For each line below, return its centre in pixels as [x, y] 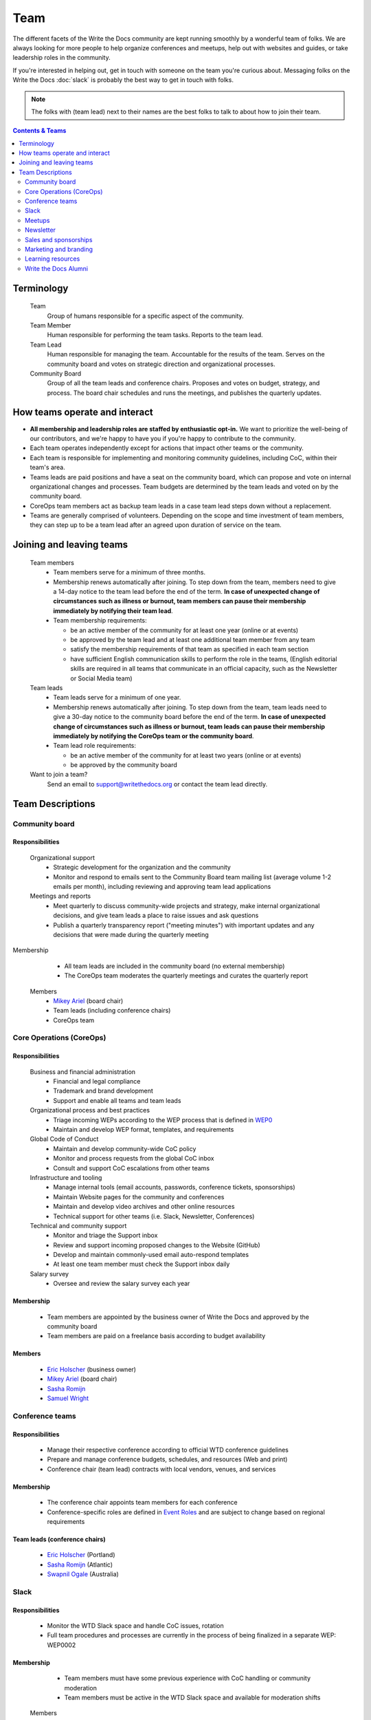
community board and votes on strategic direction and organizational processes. [161, 364]
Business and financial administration [83, 1072]
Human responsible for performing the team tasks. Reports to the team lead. [155, 335]
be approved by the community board [124, 765]
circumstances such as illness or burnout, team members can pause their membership [180, 601]
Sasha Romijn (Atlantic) [80, 1565]
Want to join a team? [59, 775]
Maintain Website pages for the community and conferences [139, 1196]
